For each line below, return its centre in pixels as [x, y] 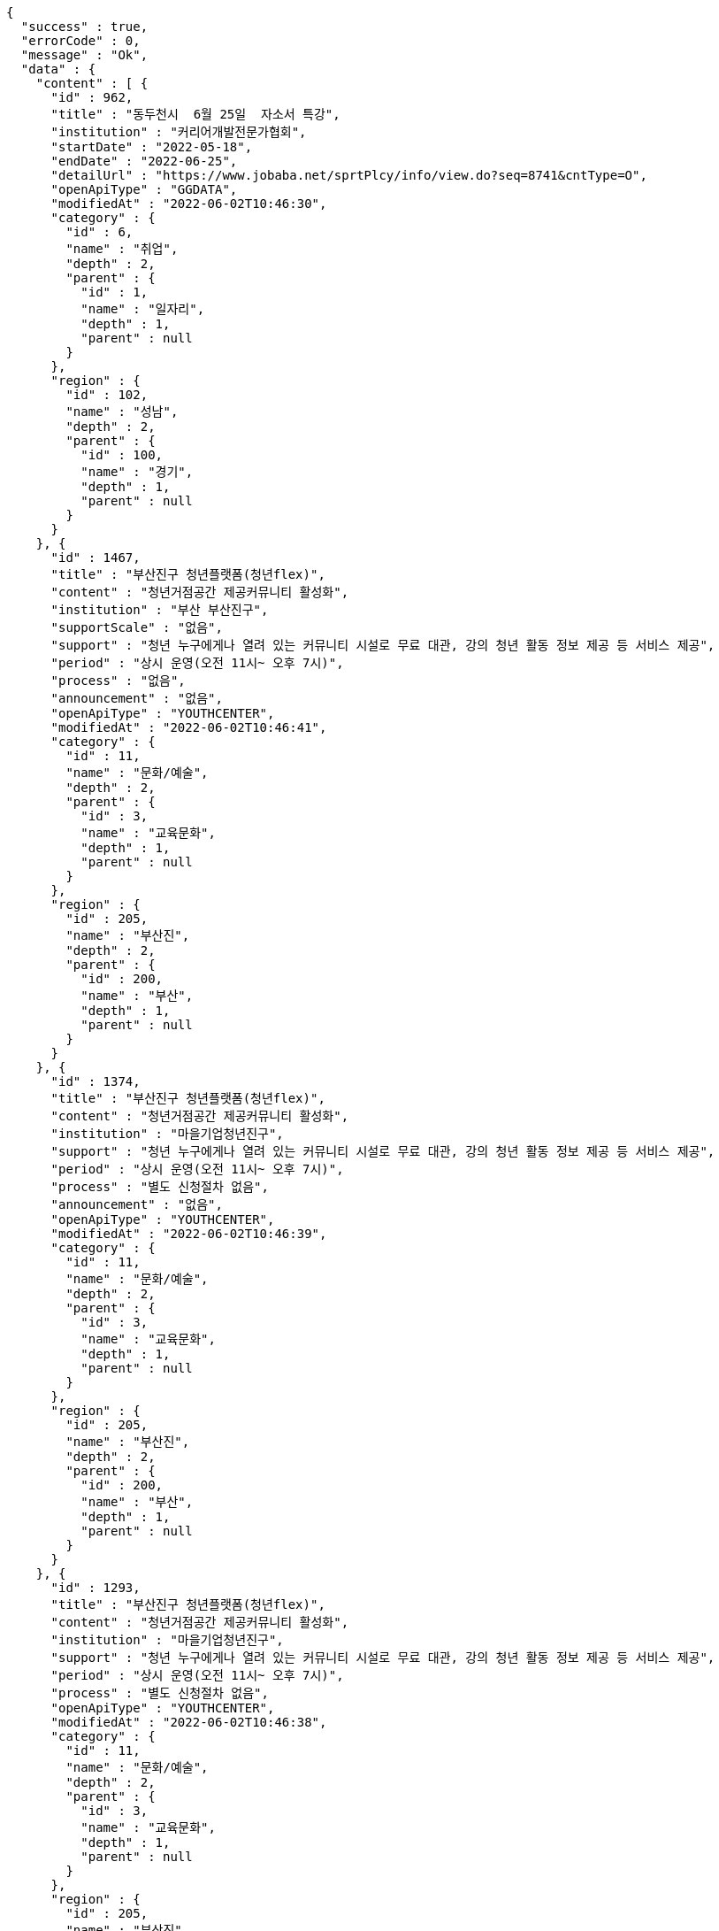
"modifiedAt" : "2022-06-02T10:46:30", [189, 204]
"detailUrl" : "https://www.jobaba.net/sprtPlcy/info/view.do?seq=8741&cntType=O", [349, 175]
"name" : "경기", [137, 472]
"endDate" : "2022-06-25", [144, 161]
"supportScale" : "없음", [137, 627]
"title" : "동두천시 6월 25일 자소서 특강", [195, 114]
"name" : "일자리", [143, 309]
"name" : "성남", [122, 412]
